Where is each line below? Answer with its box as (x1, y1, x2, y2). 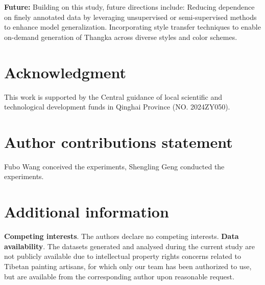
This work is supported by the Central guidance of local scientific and (4, 91, 223, 102)
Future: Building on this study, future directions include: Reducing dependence (4, 2, 255, 12)
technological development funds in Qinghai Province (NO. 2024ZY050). (4, 101, 230, 112)
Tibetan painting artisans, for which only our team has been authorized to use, (4, 260, 252, 271)
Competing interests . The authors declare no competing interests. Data (4, 231, 239, 242)
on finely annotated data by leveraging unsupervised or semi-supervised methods (4, 11, 257, 22)
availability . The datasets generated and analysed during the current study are (4, 240, 255, 251)
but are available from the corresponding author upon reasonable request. (4, 271, 234, 281)
